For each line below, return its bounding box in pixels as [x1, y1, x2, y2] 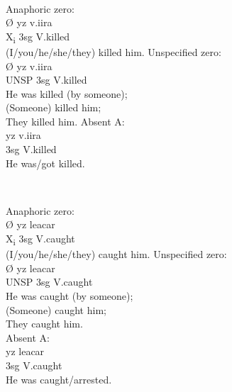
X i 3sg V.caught [6, 231, 75, 247]
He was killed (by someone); [6, 86, 128, 101]
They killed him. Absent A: [6, 113, 125, 128]
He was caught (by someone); [6, 288, 133, 303]
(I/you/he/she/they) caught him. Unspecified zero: [6, 247, 227, 262]
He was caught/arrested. [6, 371, 112, 386]
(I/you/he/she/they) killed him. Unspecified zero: [6, 44, 221, 59]
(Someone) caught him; [6, 302, 106, 317]
